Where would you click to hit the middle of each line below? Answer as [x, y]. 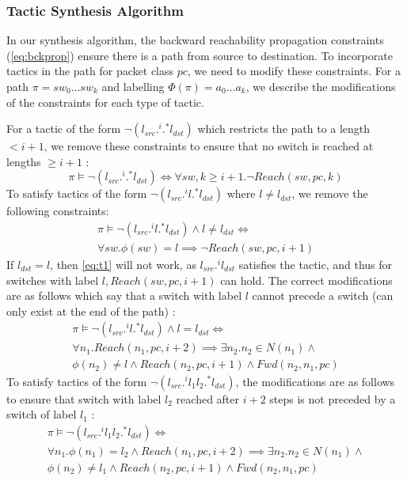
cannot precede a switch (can [323, 295]
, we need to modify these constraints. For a [294, 71]
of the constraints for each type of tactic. [105, 102]
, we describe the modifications [321, 86]
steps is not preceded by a [333, 398]
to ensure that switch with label [84, 398]
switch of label [42, 414]
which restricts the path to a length [284, 129]
